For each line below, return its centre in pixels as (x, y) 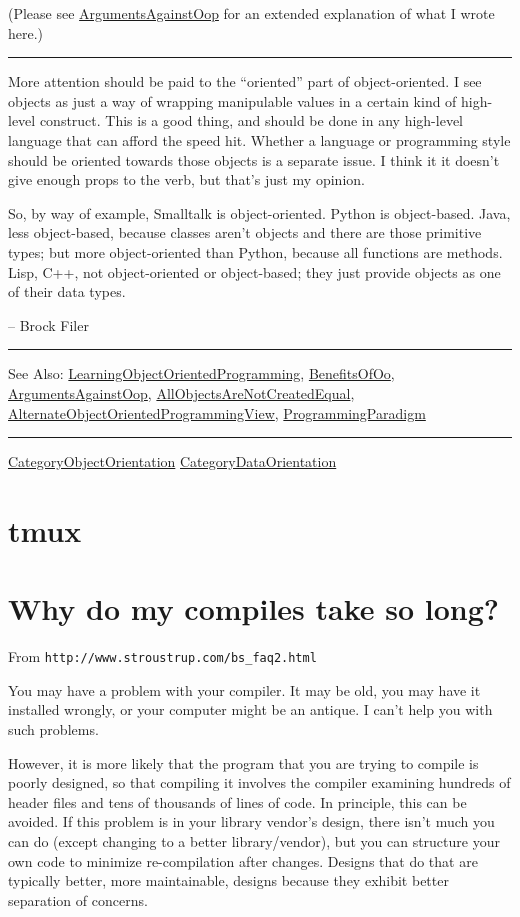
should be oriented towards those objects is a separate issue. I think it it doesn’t (254, 159)
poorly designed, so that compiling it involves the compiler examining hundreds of (259, 782)
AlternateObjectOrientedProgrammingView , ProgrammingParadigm (217, 412)
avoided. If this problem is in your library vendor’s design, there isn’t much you (251, 821)
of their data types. (67, 291)
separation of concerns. (78, 899)
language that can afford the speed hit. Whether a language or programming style (259, 139)
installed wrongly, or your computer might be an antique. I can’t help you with (250, 709)
